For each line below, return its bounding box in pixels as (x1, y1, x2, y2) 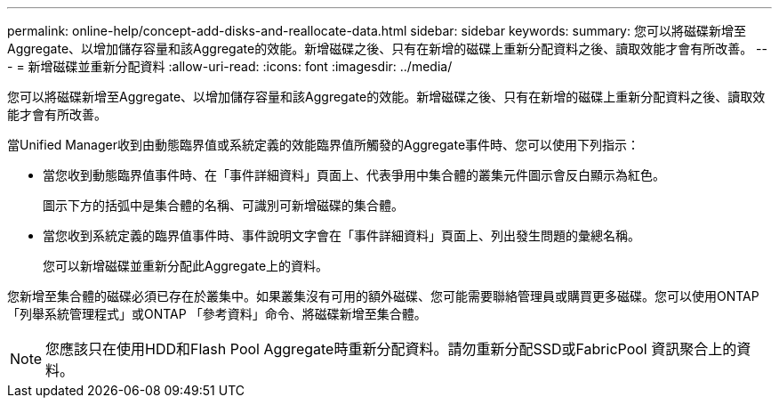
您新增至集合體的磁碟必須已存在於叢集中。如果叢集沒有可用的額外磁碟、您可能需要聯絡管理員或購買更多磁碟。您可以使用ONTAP (7, 288, 759, 304)
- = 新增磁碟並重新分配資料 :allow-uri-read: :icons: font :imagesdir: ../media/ (7, 59, 453, 74)
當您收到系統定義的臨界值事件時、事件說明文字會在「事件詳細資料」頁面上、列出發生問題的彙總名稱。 (43, 228, 640, 243)
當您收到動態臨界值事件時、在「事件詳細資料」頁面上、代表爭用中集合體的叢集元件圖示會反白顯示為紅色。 (43, 167, 665, 182)
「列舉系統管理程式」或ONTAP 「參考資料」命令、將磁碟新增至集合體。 (7, 306, 427, 321)
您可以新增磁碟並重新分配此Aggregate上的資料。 (43, 258, 329, 273)
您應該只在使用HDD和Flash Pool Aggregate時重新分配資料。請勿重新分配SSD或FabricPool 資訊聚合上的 (45, 340, 737, 358)
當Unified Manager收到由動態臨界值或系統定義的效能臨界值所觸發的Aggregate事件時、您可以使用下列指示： (7, 137, 640, 152)
